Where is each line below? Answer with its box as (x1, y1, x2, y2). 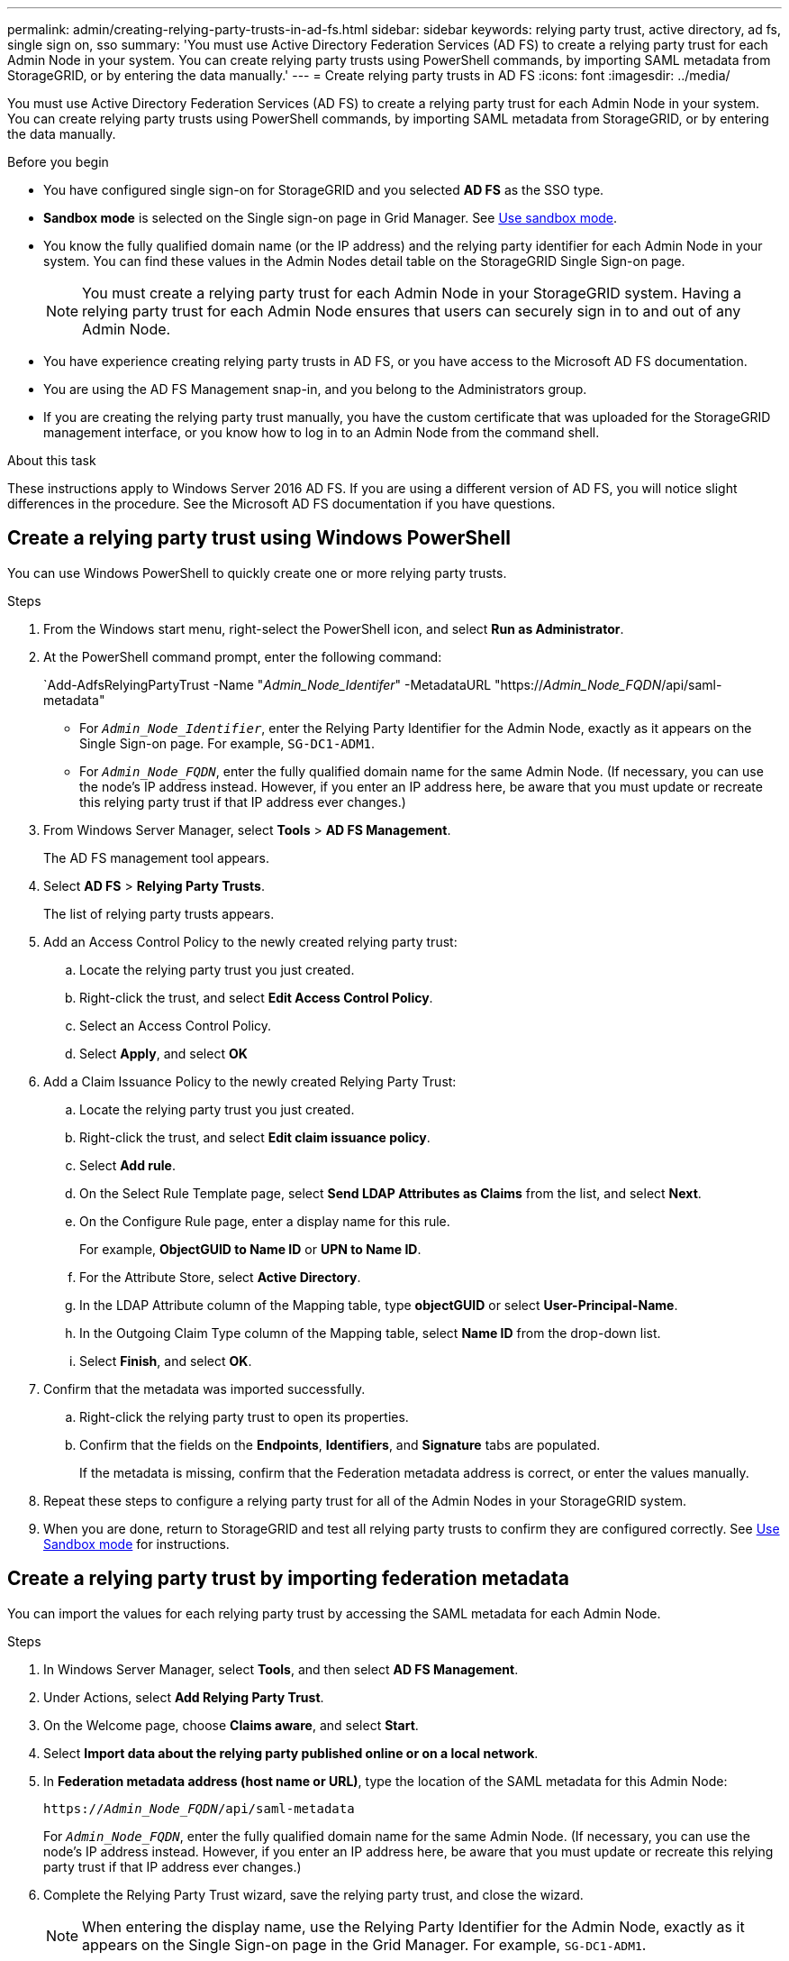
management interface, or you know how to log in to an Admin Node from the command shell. (43, 425, 600, 440)
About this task (7, 453, 96, 468)
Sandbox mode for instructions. (43, 1535, 230, 1552)
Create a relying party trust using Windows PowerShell (7, 527, 512, 550)
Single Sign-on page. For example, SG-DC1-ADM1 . (79, 735, 376, 751)
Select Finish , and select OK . (79, 1352, 252, 1369)
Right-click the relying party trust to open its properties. (79, 1408, 409, 1425)
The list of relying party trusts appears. (43, 905, 275, 921)
